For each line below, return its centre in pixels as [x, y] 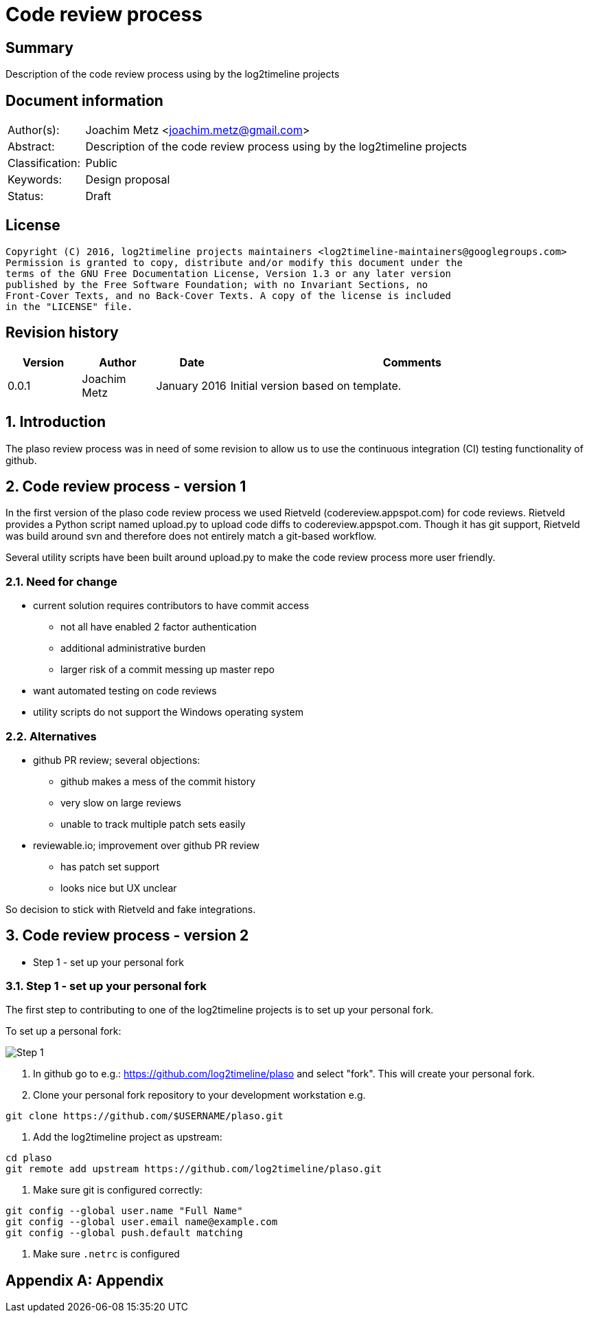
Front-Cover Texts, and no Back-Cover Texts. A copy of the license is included [229, 295]
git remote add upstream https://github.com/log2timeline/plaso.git [194, 1169]
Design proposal [128, 180]
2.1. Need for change [61, 581]
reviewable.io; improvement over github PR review [147, 845]
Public [101, 163]
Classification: [44, 163]
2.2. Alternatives [51, 736]
